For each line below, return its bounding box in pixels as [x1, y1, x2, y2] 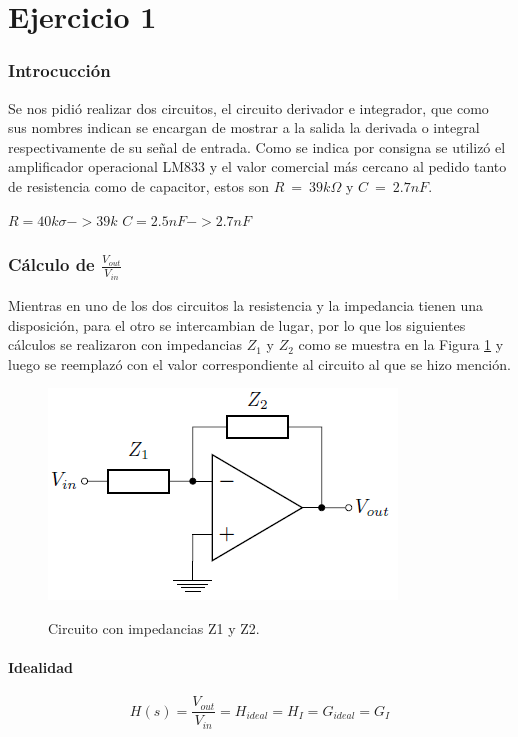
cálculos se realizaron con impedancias [8, 334, 243, 355]
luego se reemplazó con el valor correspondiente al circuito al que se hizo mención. [8, 353, 511, 374]
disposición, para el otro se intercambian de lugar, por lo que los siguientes [8, 314, 466, 335]
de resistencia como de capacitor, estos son [8, 175, 269, 196]
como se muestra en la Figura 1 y [298, 334, 504, 355]
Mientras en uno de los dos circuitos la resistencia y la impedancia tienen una [8, 294, 484, 315]
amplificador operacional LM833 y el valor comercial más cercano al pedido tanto [8, 156, 507, 177]
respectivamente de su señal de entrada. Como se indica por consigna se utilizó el [8, 136, 506, 157]
